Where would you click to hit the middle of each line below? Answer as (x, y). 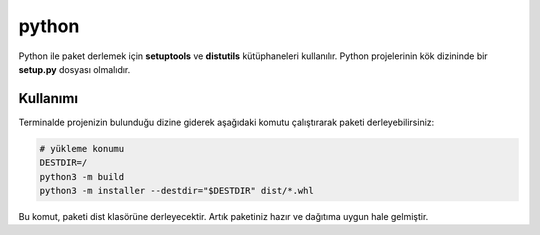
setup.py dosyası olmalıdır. (74, 69)
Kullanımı (48, 98)
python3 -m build (82, 176)
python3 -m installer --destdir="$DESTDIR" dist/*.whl (176, 190)
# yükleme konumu (82, 148)
